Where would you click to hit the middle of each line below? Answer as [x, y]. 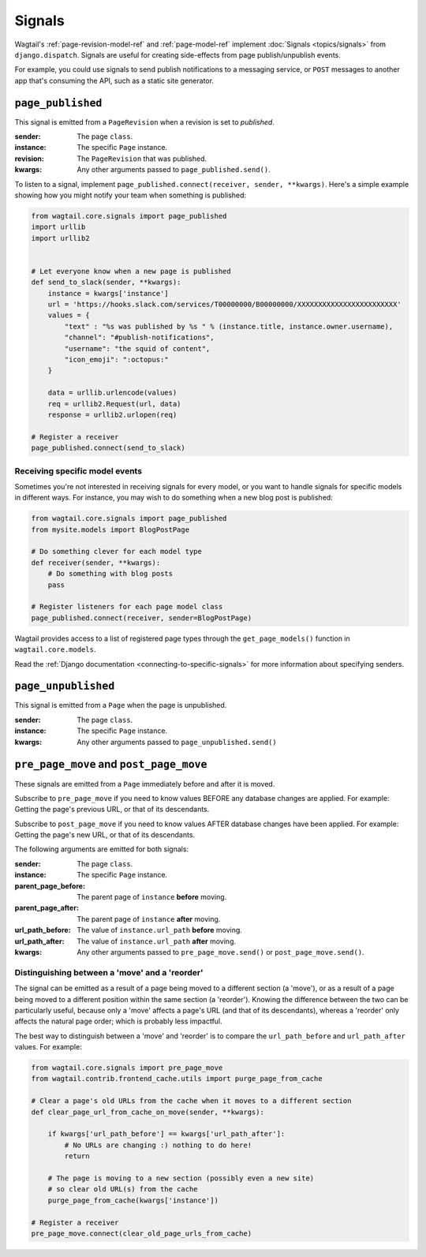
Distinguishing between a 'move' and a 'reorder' [109, 972]
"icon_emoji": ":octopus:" [116, 360]
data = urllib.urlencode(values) [112, 393]
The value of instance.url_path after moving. [157, 941]
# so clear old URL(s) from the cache [123, 1189]
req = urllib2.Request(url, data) [114, 404]
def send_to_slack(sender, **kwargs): [106, 282]
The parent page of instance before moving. [152, 897]
